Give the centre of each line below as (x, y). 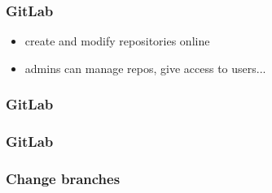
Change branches (63, 179)
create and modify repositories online (117, 41)
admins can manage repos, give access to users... (145, 68)
